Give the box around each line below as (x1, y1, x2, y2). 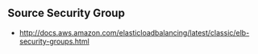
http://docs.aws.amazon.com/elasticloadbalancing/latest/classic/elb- (19, 27, 250, 37)
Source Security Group (7, 6, 126, 20)
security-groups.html (19, 36, 89, 46)
